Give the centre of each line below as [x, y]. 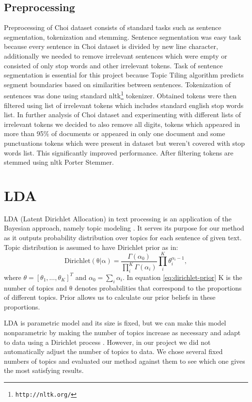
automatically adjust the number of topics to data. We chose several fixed [113, 351]
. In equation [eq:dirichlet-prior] [170, 277]
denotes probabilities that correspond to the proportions [158, 287]
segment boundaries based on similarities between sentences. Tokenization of [118, 84]
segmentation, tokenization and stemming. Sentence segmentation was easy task [123, 37]
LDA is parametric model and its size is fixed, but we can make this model [115, 323]
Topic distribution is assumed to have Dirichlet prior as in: [91, 247]
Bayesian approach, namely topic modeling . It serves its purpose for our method [124, 228]
